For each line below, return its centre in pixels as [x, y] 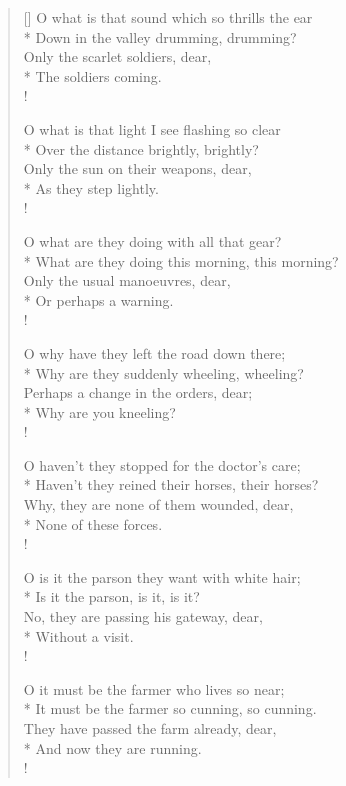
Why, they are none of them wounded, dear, [158, 504]
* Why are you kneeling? [99, 411]
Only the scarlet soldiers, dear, [117, 56]
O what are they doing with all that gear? [152, 240]
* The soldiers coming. [92, 75]
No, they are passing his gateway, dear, [143, 616]
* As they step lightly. [91, 187]
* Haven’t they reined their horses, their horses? [171, 484]
